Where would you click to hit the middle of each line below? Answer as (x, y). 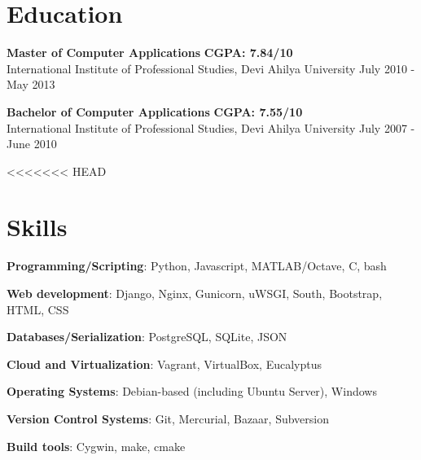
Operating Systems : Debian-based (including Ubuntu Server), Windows (192, 391)
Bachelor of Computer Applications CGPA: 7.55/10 (155, 111)
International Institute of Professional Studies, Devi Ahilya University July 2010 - (211, 68)
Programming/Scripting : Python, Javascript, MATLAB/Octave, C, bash (197, 266)
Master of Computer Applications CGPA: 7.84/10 (150, 53)
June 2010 (32, 144)
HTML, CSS (38, 309)
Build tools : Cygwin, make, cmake (96, 446)
